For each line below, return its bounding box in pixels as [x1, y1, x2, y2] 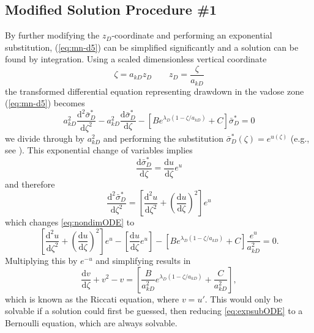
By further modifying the [5, 29, 100, 42]
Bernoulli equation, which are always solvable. [5, 316, 178, 329]
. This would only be [204, 292, 283, 305]
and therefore [5, 177, 55, 190]
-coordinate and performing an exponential [111, 29, 272, 42]
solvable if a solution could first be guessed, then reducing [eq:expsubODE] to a [5, 304, 303, 317]
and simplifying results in [95, 254, 191, 266]
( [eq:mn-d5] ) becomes [5, 97, 85, 109]
